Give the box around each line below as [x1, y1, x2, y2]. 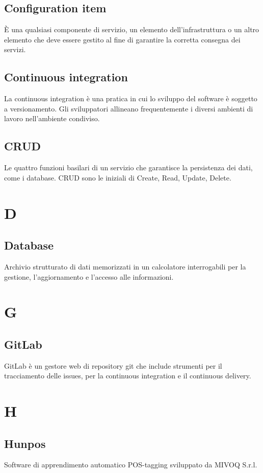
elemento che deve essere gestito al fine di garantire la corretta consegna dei [4, 34, 241, 44]
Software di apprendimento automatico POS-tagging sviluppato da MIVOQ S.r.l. [4, 459, 257, 470]
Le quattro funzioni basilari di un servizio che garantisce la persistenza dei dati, [4, 162, 253, 173]
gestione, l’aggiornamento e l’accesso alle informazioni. [4, 271, 174, 282]
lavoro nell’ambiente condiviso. [4, 113, 100, 124]
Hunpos [4, 435, 46, 451]
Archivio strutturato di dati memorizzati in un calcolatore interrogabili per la [4, 261, 246, 272]
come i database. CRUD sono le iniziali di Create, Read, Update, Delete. [4, 172, 231, 183]
